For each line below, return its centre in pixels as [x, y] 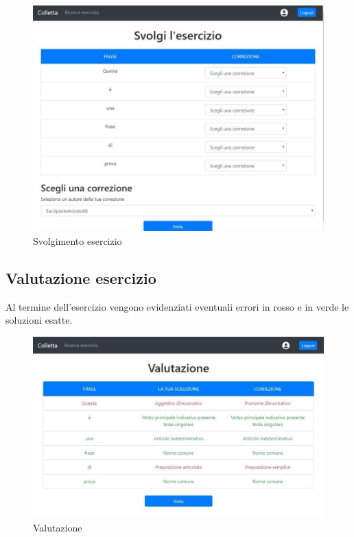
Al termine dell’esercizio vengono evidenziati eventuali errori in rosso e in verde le [177, 306]
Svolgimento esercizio [78, 241]
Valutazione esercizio [81, 278]
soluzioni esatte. [39, 320]
